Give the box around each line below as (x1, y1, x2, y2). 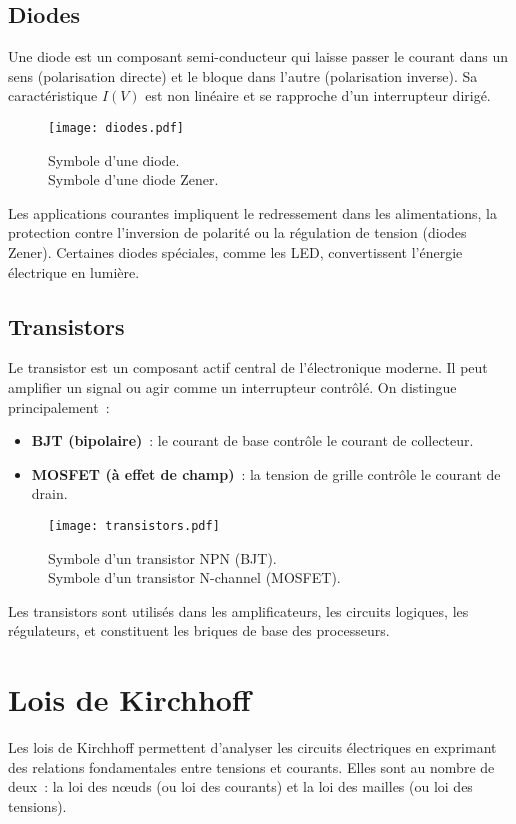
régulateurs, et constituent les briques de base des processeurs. (8, 620, 390, 641)
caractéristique (8, 85, 98, 106)
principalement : (8, 396, 110, 417)
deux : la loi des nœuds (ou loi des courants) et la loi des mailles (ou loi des (8, 776, 473, 797)
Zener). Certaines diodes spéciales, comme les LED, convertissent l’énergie (8, 242, 463, 263)
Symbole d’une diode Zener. (48, 169, 219, 190)
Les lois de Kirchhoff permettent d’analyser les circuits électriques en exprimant (8, 737, 497, 758)
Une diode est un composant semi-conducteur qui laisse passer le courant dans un (8, 46, 509, 67)
